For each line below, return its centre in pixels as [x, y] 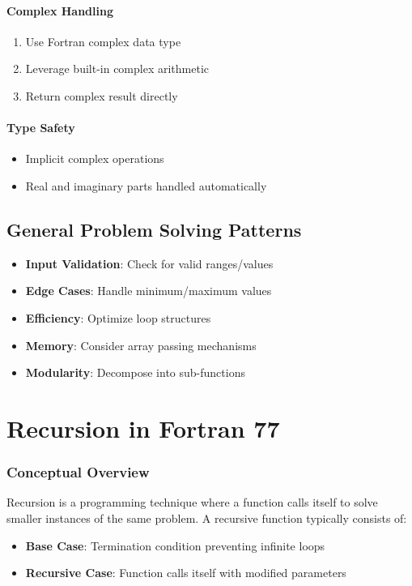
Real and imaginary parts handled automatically [146, 185]
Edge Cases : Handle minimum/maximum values [149, 291]
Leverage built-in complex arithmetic [117, 68]
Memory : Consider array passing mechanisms [141, 345]
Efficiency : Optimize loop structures [118, 317]
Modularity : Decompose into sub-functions [135, 372]
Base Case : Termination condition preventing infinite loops [175, 545]
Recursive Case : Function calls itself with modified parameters [186, 573]
